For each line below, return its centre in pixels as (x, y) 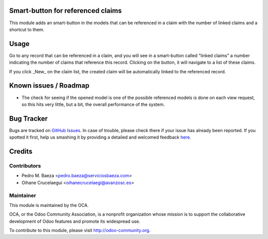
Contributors (25, 166)
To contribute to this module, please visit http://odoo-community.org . (80, 231)
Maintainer (23, 195)
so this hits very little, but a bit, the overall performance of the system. (93, 104)
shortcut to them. (27, 29)
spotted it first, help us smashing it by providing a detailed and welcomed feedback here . (100, 137)
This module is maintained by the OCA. (49, 205)
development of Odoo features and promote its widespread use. (75, 221)
